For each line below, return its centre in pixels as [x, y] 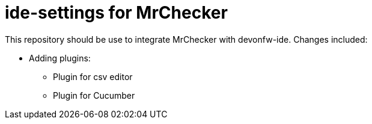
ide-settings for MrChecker [116, 13]
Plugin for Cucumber [94, 95]
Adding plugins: [60, 58]
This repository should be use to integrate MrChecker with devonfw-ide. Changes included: [186, 39]
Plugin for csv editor [93, 76]
